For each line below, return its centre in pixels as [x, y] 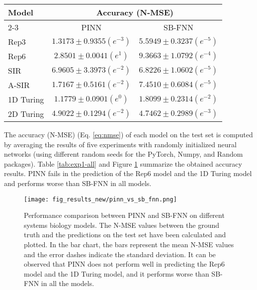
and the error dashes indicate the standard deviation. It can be [120, 254]
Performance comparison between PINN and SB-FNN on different [124, 215]
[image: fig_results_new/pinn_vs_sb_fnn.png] [100, 199]
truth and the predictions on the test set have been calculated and [125, 235]
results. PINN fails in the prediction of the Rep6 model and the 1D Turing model [128, 173]
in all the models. [68, 283]
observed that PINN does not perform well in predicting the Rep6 [124, 264]
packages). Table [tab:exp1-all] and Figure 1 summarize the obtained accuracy [123, 163]
